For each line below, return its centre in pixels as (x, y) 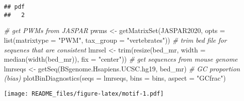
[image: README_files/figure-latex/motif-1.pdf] (84, 93)
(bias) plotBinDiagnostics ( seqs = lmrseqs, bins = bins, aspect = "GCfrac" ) (115, 78)
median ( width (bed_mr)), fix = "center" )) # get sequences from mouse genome (121, 59)
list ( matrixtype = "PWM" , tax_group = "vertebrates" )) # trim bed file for (115, 40)
